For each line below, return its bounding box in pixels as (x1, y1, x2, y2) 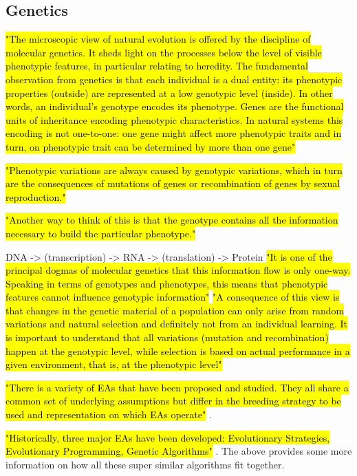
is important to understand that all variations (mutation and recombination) (6, 330, 329, 345)
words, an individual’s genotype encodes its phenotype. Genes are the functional (6, 99, 344, 113)
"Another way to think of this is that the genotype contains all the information (6, 213, 338, 227)
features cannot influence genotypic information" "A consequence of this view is (6, 290, 340, 304)
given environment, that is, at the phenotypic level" (6, 357, 222, 371)
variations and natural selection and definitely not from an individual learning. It (6, 316, 348, 331)
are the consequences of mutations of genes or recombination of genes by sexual (6, 176, 340, 191)
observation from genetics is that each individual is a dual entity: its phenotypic (6, 72, 343, 86)
